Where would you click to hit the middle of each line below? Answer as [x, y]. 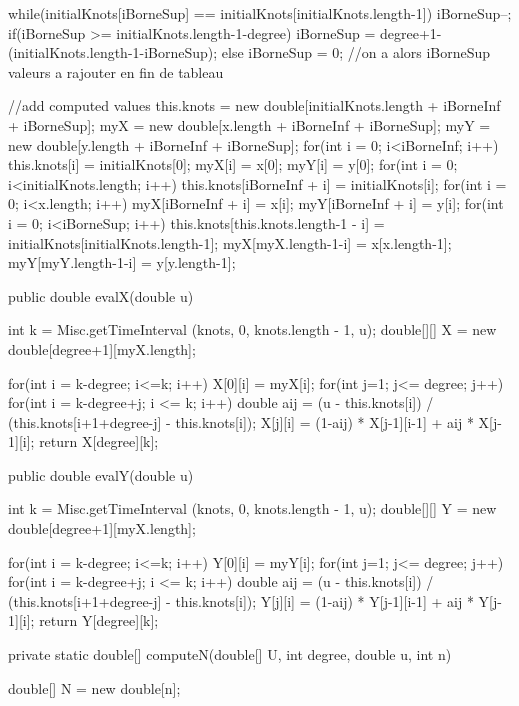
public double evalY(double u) [101, 474]
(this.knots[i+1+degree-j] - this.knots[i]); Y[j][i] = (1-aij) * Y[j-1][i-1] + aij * [241, 600]
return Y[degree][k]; [99, 620]
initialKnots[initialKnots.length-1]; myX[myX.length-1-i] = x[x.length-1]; [230, 242]
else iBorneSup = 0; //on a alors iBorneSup [356, 52]
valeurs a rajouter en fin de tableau [116, 71]
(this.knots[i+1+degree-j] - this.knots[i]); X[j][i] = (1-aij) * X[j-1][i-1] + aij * [241, 421]
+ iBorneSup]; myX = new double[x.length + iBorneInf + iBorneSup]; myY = [249, 124]
